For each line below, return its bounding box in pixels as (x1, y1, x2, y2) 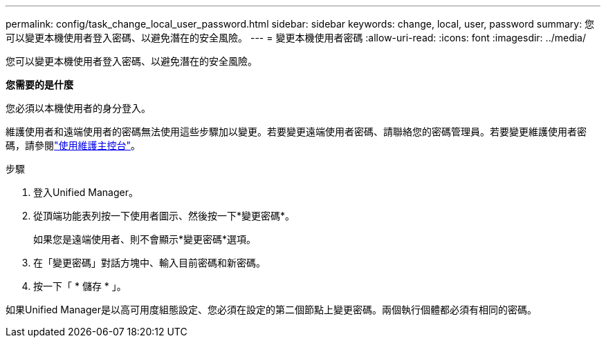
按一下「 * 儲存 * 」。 (33, 280, 127, 292)
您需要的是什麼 (6, 79, 73, 90)
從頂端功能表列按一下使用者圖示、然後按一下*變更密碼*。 (33, 210, 295, 222)
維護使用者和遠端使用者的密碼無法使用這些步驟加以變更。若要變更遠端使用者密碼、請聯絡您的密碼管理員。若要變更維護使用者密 (6, 126, 587, 137)
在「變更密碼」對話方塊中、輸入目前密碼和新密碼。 (33, 257, 266, 268)
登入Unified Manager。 (33, 186, 138, 198)
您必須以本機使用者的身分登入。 (6, 102, 151, 114)
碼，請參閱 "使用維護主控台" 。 (6, 139, 141, 151)
